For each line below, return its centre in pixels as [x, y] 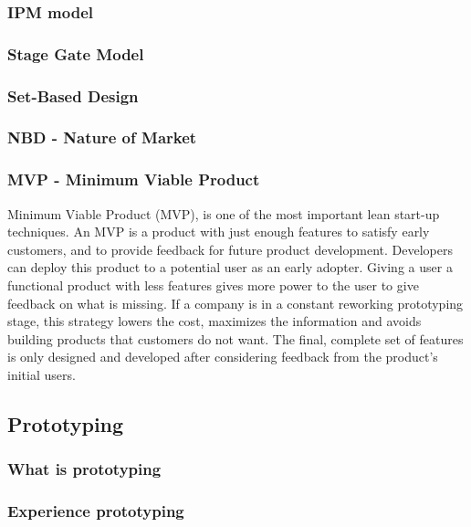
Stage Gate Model [76, 53]
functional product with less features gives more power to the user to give [213, 285]
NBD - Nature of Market [102, 137]
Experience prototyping [96, 511]
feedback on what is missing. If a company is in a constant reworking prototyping [235, 303]
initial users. [42, 374]
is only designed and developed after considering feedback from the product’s [223, 357]
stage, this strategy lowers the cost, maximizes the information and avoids [215, 321]
